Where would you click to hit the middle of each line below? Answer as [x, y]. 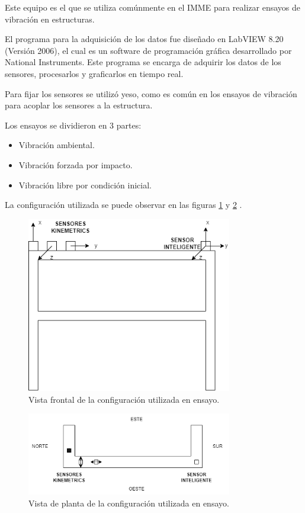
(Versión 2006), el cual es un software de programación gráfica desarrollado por [148, 50]
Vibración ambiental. [57, 145]
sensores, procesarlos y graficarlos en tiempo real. [94, 73]
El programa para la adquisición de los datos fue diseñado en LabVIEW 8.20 [144, 39]
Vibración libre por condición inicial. [85, 185]
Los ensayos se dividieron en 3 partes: [73, 125]
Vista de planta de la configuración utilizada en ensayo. [129, 503]
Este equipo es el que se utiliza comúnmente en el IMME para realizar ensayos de [152, 7]
